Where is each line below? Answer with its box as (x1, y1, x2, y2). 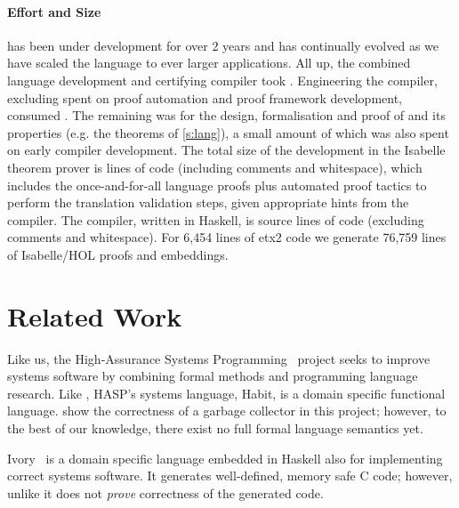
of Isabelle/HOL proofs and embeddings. (7, 245, 229, 263)
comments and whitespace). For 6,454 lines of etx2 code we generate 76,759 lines (7, 228, 447, 246)
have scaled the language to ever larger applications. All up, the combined (7, 53, 411, 72)
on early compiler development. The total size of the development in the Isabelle (7, 141, 446, 159)
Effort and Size (7, 2, 101, 20)
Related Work (7, 297, 182, 334)
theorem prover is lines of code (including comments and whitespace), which (7, 157, 423, 176)
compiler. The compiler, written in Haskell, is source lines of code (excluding (7, 210, 424, 229)
